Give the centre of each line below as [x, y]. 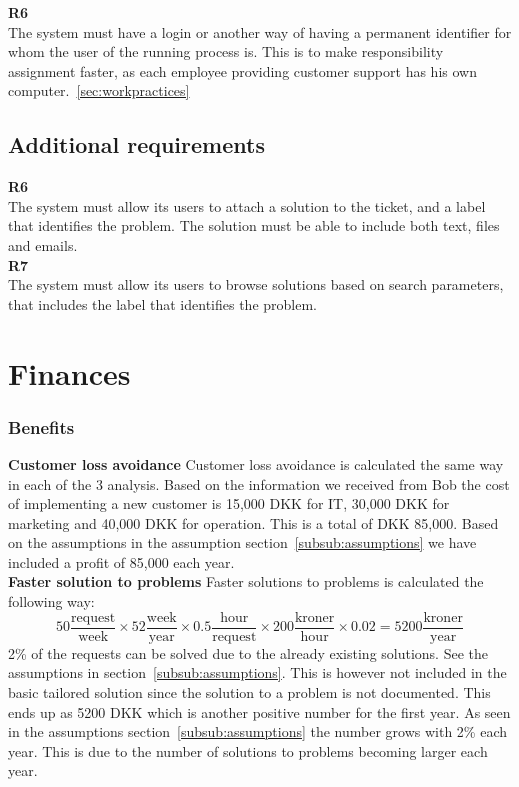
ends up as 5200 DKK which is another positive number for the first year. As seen [259, 711]
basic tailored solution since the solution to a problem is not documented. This [249, 691]
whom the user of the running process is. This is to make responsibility [226, 51]
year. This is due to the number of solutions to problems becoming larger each [248, 750]
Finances [69, 372]
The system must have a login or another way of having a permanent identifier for [260, 31]
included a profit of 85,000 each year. [121, 561]
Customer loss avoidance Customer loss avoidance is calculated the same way [256, 463]
